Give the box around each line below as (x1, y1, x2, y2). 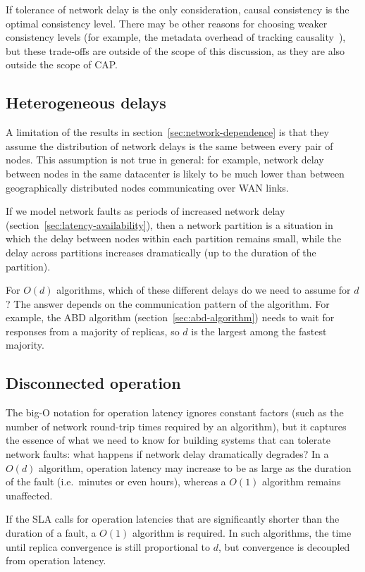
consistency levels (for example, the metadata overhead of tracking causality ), (6, 30, 346, 44)
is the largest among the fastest (191, 323, 327, 338)
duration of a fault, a (6, 526, 97, 540)
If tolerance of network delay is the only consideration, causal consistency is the (6, 2, 349, 16)
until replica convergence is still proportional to (6, 539, 211, 554)
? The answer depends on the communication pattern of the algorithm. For (6, 296, 330, 311)
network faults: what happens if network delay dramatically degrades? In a (6, 447, 329, 461)
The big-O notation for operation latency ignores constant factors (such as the (6, 405, 344, 420)
